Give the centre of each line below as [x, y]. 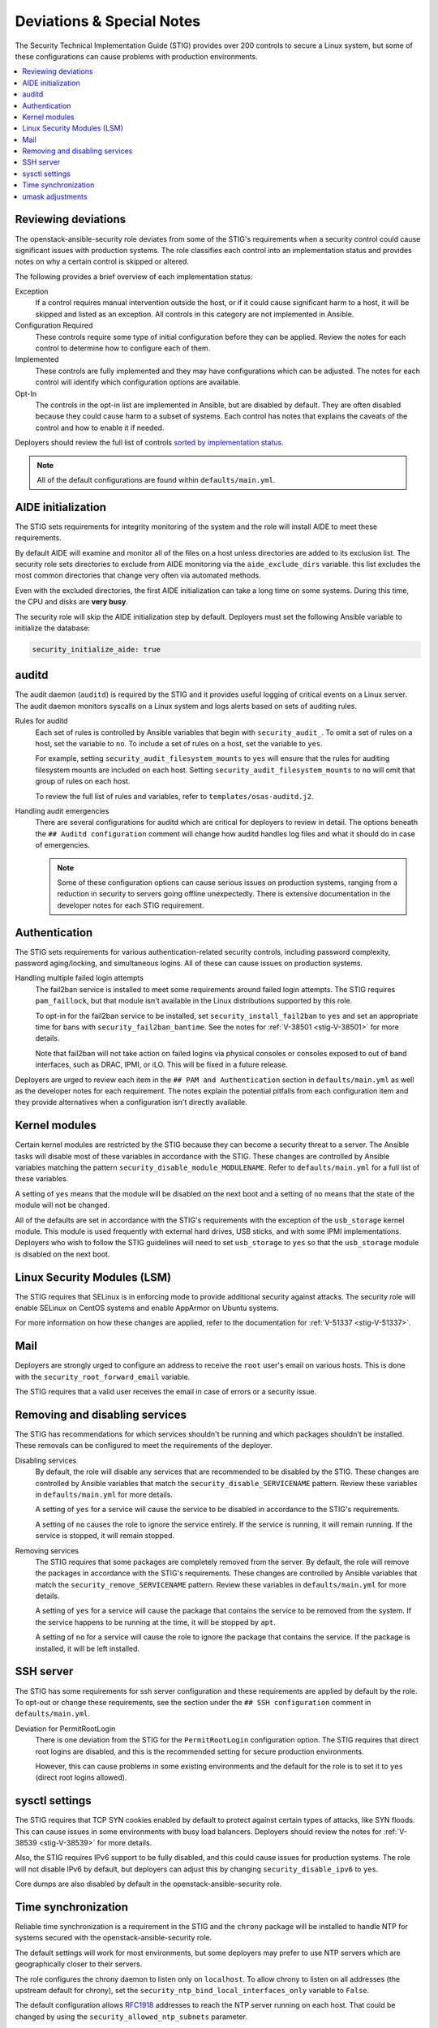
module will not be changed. [62, 1205]
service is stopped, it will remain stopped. [105, 1536]
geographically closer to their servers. [79, 1964]
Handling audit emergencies [62, 810]
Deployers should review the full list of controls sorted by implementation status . [149, 443]
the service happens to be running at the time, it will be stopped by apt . [155, 1622]
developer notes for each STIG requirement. [131, 905]
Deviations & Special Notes [108, 21]
